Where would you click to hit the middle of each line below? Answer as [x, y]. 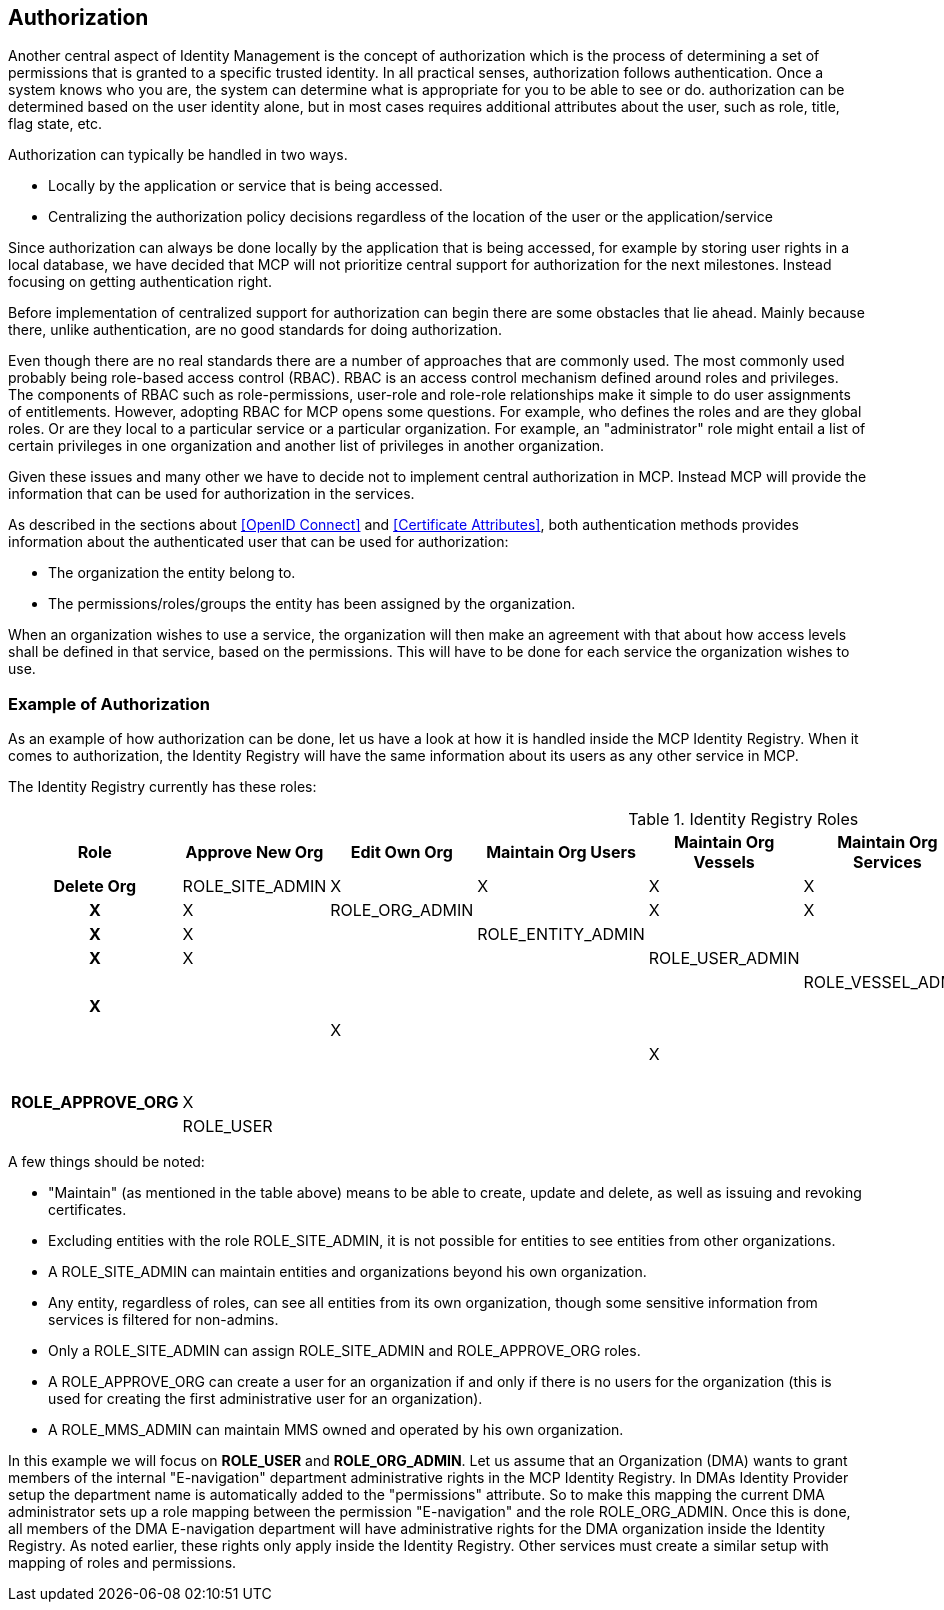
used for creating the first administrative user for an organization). [265, 1399]
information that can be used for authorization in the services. [211, 494]
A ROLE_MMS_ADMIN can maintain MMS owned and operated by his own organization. [336, 1430]
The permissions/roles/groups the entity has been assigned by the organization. [312, 604]
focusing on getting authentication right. [140, 282]
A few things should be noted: [106, 1162]
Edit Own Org [401, 852]
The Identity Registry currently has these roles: [162, 787]
